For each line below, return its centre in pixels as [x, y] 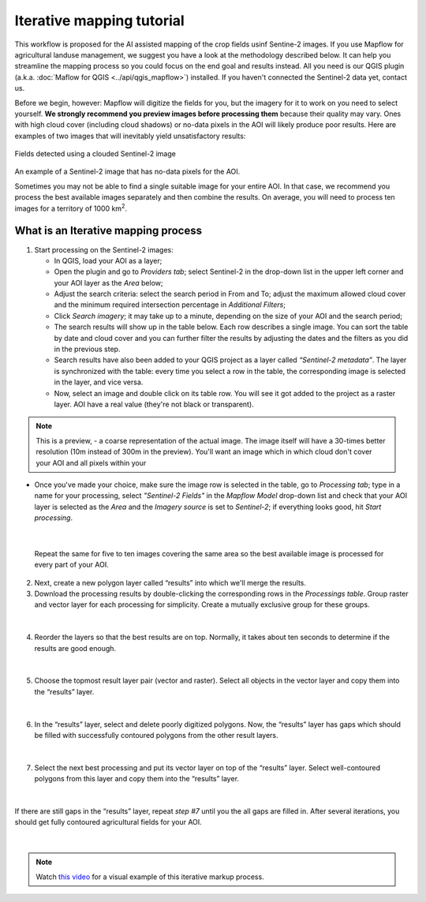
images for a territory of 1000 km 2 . [71, 208]
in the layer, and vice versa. [99, 382]
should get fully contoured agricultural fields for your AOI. [108, 822]
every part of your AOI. [72, 565]
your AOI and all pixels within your [91, 462]
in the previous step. [87, 349]
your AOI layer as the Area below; [108, 283]
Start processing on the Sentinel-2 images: [104, 249]
